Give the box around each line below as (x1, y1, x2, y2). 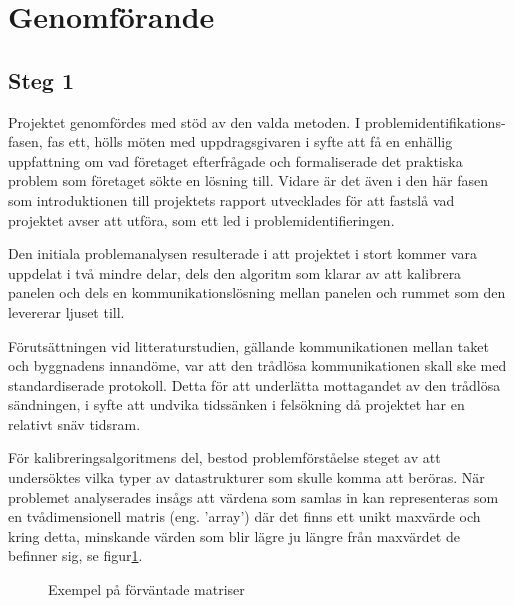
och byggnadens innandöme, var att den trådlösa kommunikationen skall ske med (8, 355, 507, 376)
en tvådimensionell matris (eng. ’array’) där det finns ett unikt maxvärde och (8, 506, 481, 527)
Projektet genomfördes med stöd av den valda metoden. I (8, 111, 360, 132)
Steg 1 (8, 64, 75, 95)
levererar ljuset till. (8, 301, 125, 322)
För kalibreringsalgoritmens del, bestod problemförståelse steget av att (8, 447, 441, 468)
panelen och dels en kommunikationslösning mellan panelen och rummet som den (8, 282, 506, 303)
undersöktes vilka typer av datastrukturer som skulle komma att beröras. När (8, 467, 485, 488)
